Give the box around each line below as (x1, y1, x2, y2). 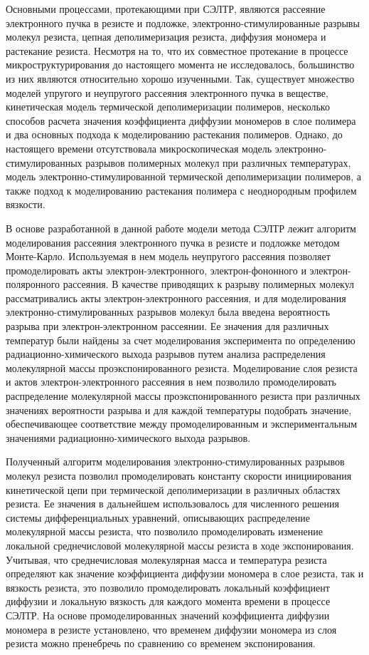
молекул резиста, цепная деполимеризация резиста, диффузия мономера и (6, 29, 326, 44)
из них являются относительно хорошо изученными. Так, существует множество (6, 71, 355, 86)
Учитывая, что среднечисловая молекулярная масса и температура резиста (6, 552, 327, 567)
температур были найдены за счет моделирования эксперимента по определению (6, 332, 355, 347)
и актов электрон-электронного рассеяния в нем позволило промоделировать (6, 374, 336, 389)
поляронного (6, 277, 60, 292)
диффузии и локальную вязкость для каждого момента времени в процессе (6, 594, 331, 609)
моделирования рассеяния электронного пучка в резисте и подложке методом (6, 234, 340, 249)
